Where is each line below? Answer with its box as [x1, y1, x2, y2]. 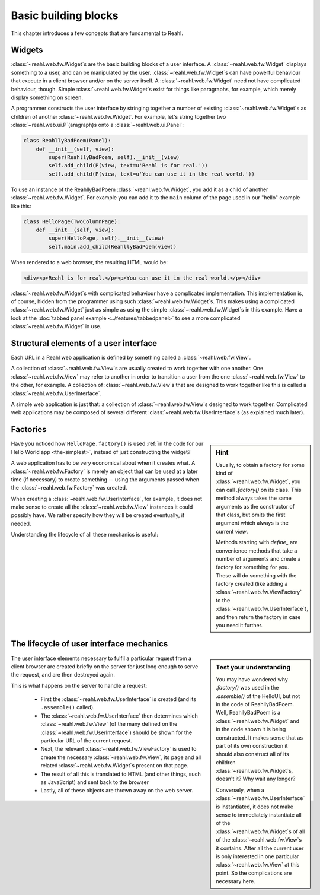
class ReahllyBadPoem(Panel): [23, 137, 111, 144]
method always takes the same [216, 494, 292, 502]
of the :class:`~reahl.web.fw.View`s [216, 836, 302, 843]
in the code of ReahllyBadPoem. [216, 700, 295, 707]
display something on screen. [11, 94, 83, 101]
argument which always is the [216, 519, 289, 526]
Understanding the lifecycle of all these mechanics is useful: [11, 531, 158, 538]
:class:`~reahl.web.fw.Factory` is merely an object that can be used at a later [11, 468, 198, 475]
